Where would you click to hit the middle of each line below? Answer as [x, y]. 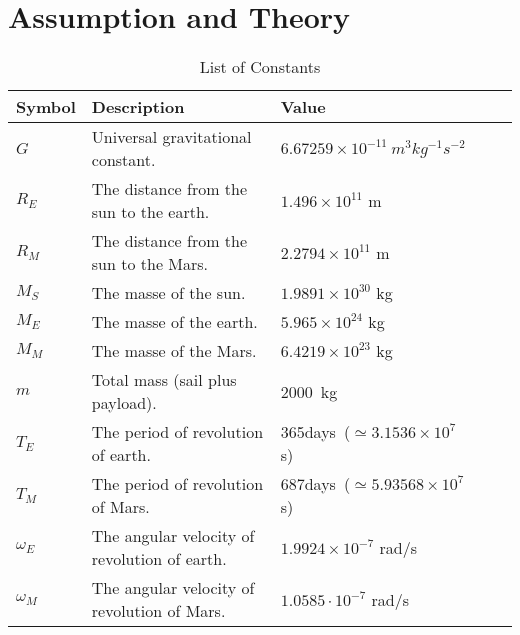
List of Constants [260, 67]
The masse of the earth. [174, 322]
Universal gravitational [171, 137]
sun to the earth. [150, 212]
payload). [124, 403]
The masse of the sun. [168, 293]
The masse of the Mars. [174, 351]
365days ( [315, 432]
